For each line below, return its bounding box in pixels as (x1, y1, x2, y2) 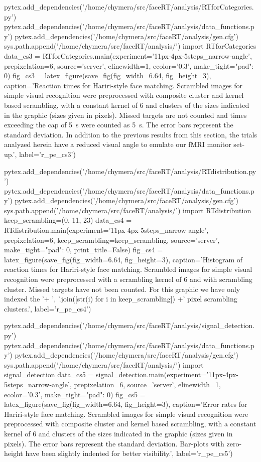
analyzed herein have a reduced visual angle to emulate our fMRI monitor (4, 139, 231, 149)
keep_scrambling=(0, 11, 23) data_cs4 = (4, 215, 132, 225)
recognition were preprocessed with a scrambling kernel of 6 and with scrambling (4, 274, 252, 284)
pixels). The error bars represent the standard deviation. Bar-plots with (4, 438, 224, 448)
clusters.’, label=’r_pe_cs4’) (4, 303, 91, 314)
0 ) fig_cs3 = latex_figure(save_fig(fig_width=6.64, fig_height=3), (4, 70, 211, 81)
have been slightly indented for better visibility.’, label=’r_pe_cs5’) (25, 448, 233, 458)
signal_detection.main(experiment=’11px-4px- (95, 369, 238, 380)
